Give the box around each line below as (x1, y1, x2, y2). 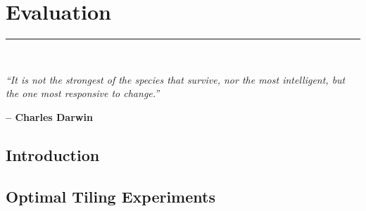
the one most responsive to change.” (6, 86, 160, 101)
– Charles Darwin (6, 109, 93, 124)
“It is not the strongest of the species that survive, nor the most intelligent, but (6, 72, 346, 87)
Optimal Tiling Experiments (6, 185, 215, 207)
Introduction (6, 143, 100, 165)
